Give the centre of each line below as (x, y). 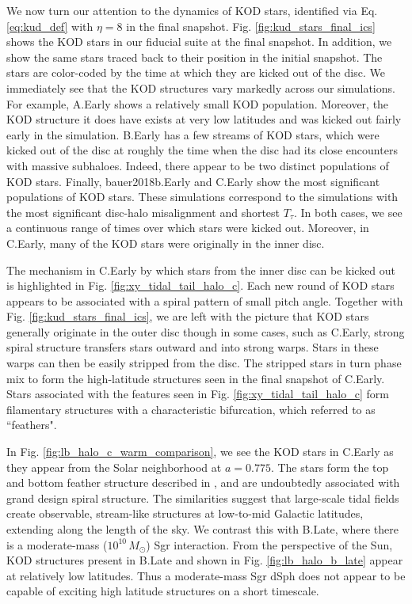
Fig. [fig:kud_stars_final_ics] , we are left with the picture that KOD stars (188, 316)
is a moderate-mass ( (57, 544)
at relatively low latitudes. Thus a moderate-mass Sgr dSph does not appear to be (206, 575)
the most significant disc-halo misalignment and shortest (143, 212)
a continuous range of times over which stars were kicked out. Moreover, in (188, 228)
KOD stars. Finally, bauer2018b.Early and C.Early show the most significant (193, 181)
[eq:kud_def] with (50, 26)
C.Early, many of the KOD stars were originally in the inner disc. (166, 243)
